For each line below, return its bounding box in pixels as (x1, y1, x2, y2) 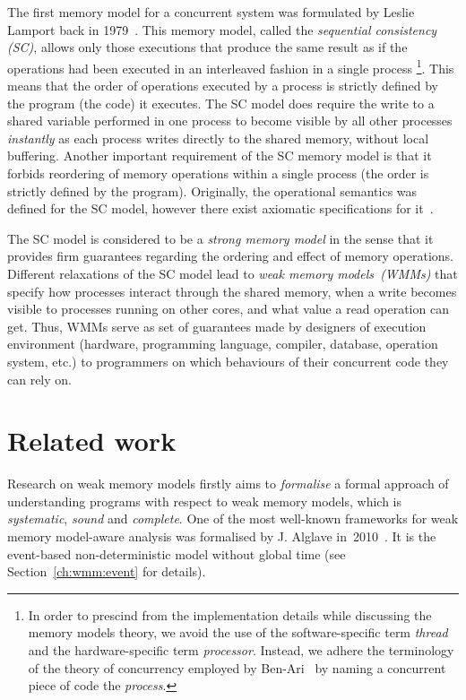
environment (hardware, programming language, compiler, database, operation (7, 334, 438, 353)
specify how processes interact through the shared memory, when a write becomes (7, 281, 457, 300)
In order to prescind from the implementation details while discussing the (28, 605, 432, 624)
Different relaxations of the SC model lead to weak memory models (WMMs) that (7, 264, 458, 282)
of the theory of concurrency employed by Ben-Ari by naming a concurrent (28, 658, 446, 677)
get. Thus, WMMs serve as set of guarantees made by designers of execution (7, 316, 427, 335)
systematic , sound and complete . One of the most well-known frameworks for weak (7, 509, 459, 528)
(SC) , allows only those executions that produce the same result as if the (7, 38, 408, 56)
